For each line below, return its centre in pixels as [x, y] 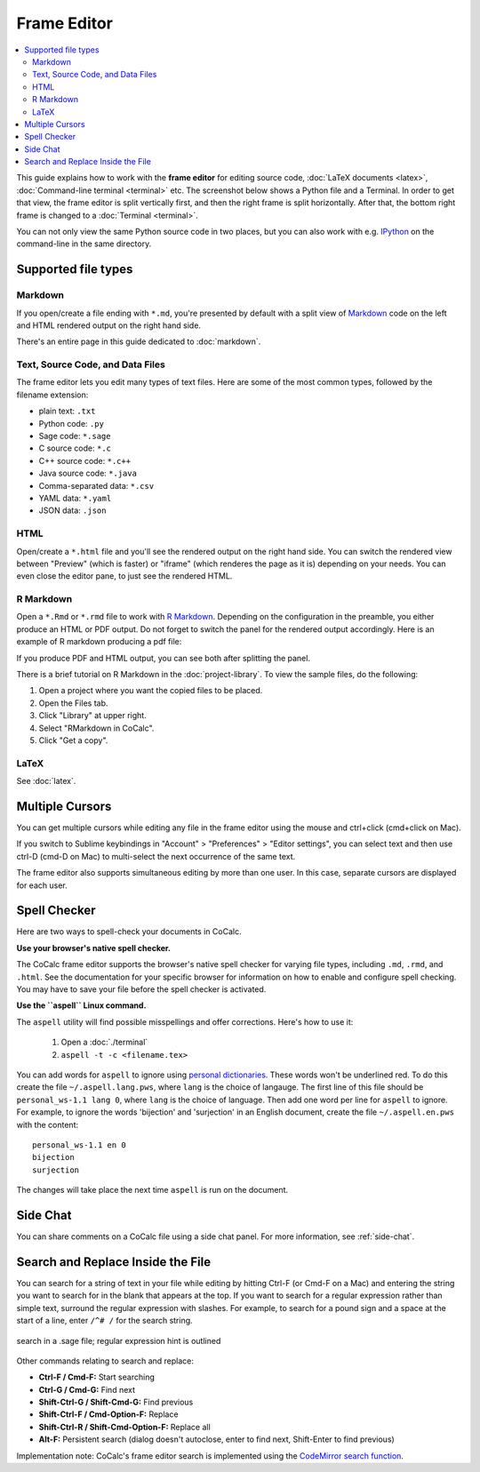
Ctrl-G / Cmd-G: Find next [87, 1389]
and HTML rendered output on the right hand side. [109, 325]
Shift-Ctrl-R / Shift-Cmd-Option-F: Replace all [124, 1427]
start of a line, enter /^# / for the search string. [104, 1321]
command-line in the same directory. [84, 244]
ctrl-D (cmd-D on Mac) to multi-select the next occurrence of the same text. [156, 856]
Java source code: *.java [88, 473]
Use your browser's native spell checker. [94, 948]
